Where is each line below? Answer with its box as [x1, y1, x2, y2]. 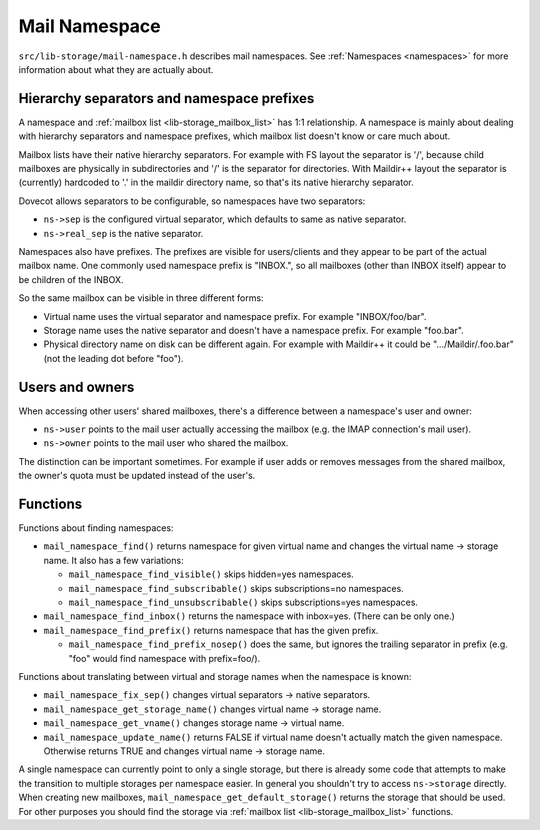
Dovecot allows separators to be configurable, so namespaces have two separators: [18, 195, 366, 207]
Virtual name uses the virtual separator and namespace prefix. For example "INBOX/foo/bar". [43, 310, 427, 322]
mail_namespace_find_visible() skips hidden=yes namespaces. [68, 568, 354, 580]
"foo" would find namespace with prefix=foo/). [68, 652, 261, 664]
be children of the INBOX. [18, 273, 124, 285]
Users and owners [18, 378, 135, 395]
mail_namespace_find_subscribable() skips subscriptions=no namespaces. [68, 582, 404, 594]
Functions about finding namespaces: [18, 522, 174, 534]
